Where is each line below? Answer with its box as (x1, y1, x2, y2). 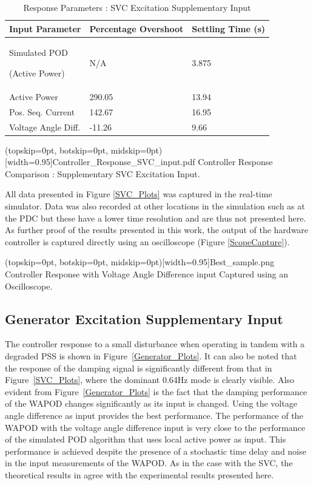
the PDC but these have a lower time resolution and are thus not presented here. (5, 211, 306, 224)
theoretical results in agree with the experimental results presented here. (5, 468, 274, 481)
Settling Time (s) (192, 22, 266, 35)
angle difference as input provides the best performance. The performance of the (5, 409, 303, 421)
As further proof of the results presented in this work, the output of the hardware (5, 223, 309, 236)
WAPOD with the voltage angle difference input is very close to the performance (5, 421, 305, 433)
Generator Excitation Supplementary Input (5, 309, 283, 328)
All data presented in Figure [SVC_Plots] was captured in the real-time (5, 188, 272, 200)
